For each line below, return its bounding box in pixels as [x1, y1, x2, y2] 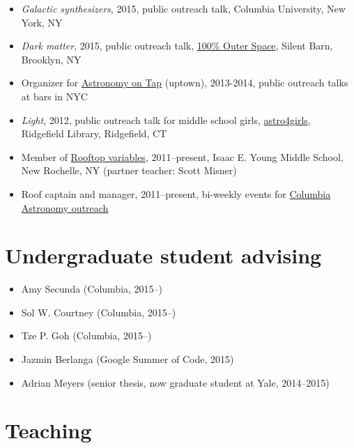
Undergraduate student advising [5, 241, 322, 270]
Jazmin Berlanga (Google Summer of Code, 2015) [21, 352, 234, 366]
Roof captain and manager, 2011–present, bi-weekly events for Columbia [21, 186, 331, 201]
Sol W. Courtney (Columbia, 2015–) [21, 304, 176, 319]
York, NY [21, 15, 63, 29]
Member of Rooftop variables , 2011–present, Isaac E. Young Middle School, [21, 149, 344, 164]
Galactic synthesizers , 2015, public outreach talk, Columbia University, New [21, 1, 346, 15]
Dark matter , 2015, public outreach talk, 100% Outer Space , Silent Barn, [21, 38, 333, 53]
